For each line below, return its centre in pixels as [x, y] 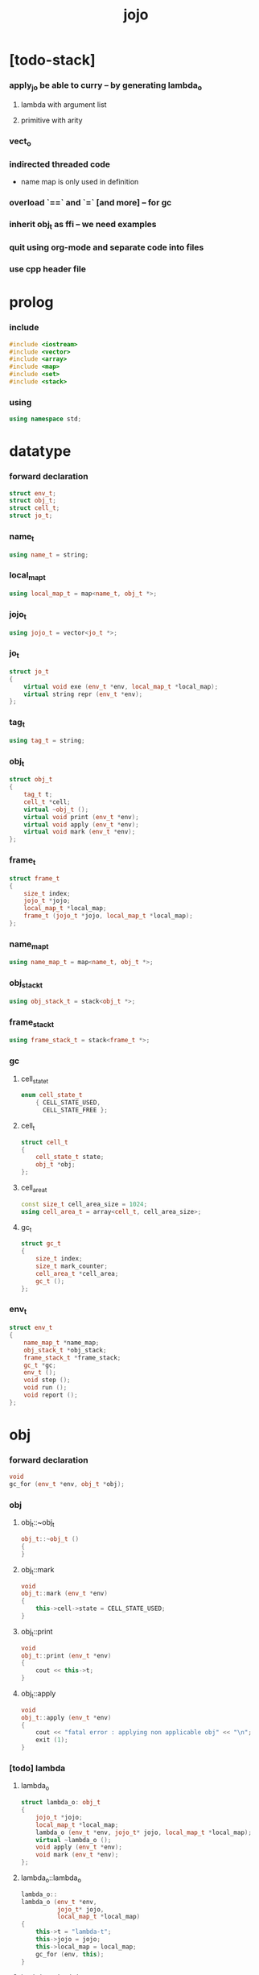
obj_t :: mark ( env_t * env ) [64, 1594]
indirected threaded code [60, 164]
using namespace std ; [45, 419]
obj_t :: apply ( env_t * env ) [66, 1717]
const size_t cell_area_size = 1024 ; [84, 1204]
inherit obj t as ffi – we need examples [83, 225]
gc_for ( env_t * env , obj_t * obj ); [67, 1484]
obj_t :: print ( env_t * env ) [66, 1656]
